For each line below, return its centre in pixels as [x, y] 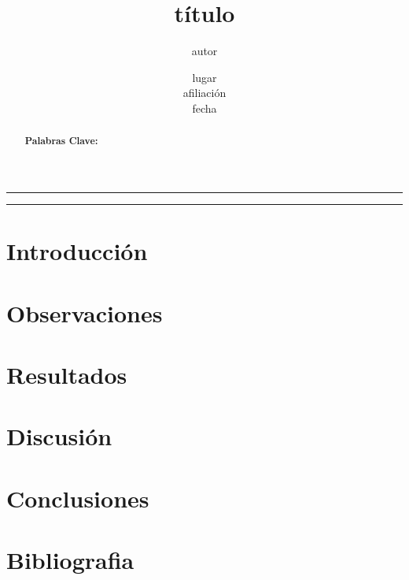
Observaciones [85, 312]
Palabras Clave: [61, 141]
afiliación [204, 93]
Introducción [77, 251]
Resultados [67, 374]
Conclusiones [78, 498]
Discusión [59, 436]
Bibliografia [70, 560]
